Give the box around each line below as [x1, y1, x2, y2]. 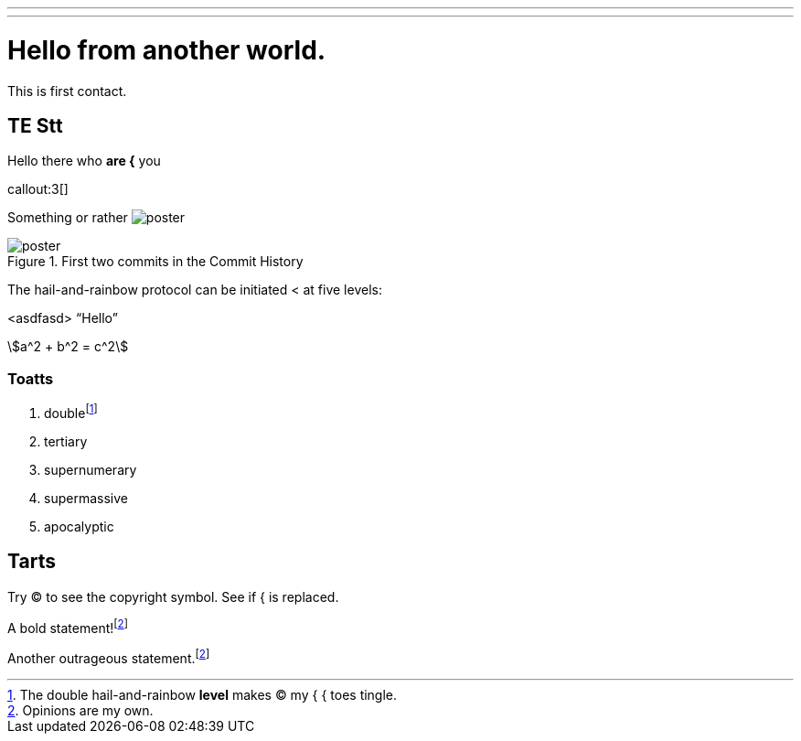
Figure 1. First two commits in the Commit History [7, 253, 304, 270]
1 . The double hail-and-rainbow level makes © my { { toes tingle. [7, 686, 398, 703]
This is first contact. [7, 82, 127, 99]
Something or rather [7, 209, 128, 226]
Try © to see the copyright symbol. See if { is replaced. [7, 588, 339, 605]
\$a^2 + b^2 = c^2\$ [7, 338, 129, 355]
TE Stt [7, 113, 63, 137]
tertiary [44, 433, 88, 449]
